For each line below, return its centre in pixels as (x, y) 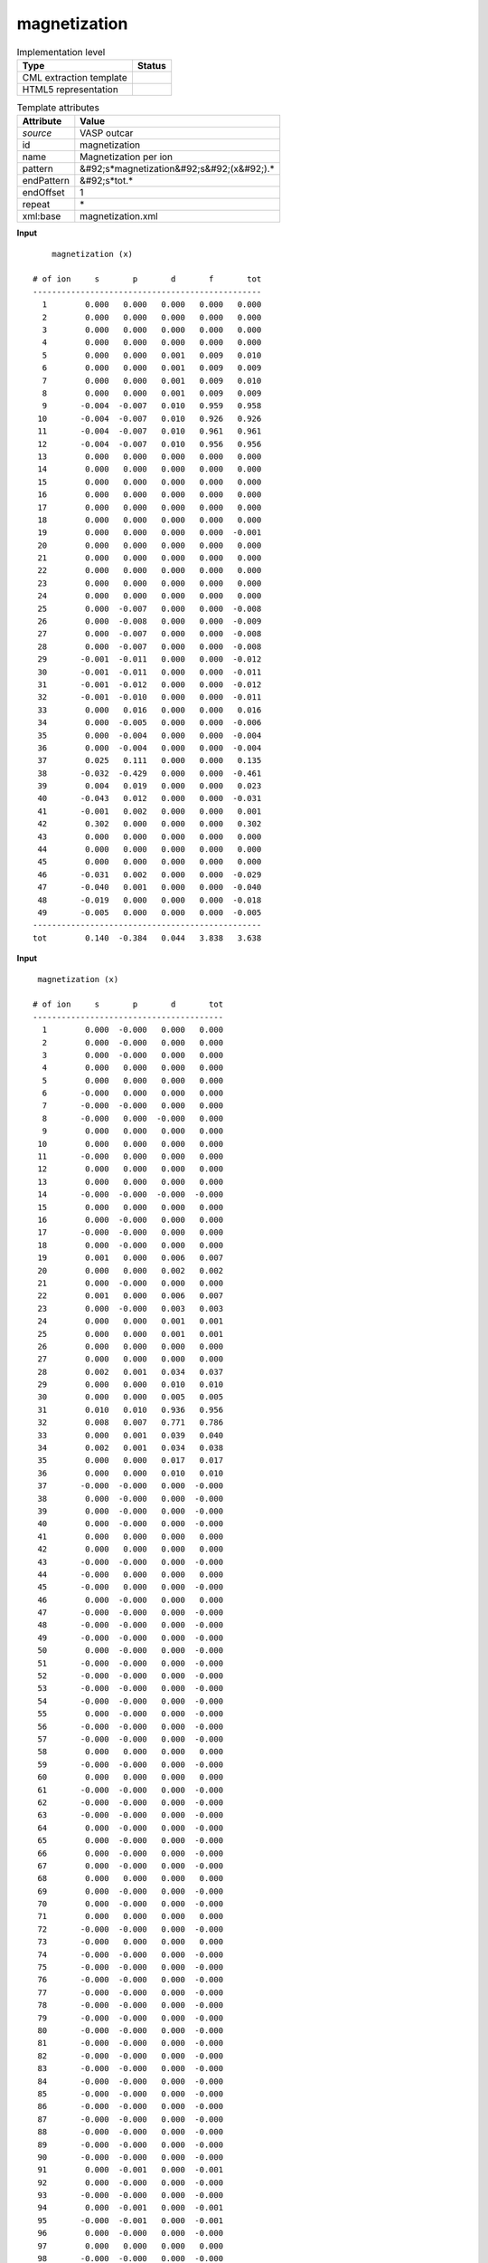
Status (151, 65)
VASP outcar (107, 133)
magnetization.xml (119, 216)
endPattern (46, 181)
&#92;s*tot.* (107, 181)
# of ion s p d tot (128, 1004)
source (37, 133)
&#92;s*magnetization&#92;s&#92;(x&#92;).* (177, 169)
